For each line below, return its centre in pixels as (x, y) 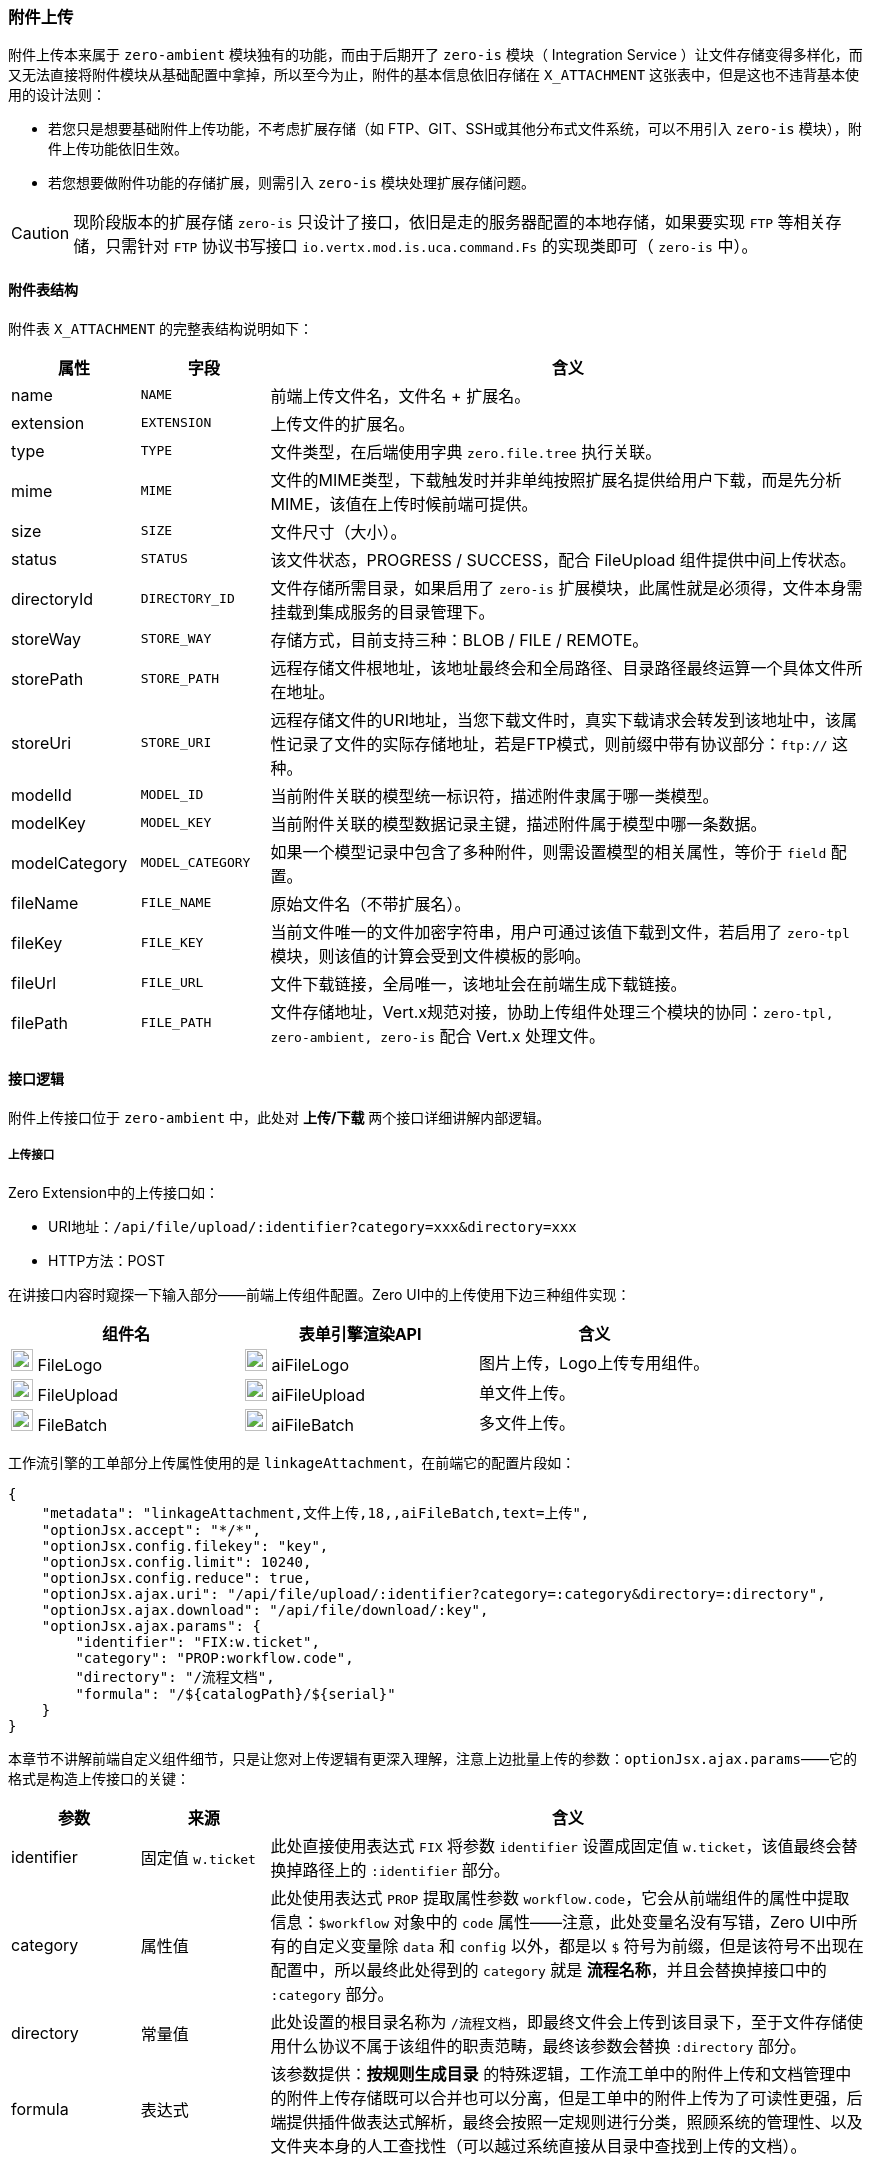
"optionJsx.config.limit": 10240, (176, 1561)
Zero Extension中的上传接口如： (113, 1192)
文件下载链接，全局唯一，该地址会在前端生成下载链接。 (478, 983)
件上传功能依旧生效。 (118, 149)
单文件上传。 (527, 1392)
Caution (40, 233)
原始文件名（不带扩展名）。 (370, 903)
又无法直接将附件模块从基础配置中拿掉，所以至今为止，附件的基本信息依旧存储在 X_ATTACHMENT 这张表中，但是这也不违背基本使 (434, 75)
